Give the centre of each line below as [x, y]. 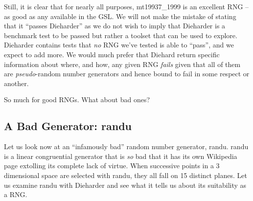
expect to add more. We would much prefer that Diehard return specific [112, 54]
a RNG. [16, 194]
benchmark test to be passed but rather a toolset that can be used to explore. [121, 35]
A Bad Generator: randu [68, 126]
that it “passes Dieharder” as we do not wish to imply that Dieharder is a [115, 26]
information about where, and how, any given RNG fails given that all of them [122, 64]
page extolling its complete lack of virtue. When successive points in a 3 [112, 166]
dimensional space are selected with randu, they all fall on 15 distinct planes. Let [126, 175]
